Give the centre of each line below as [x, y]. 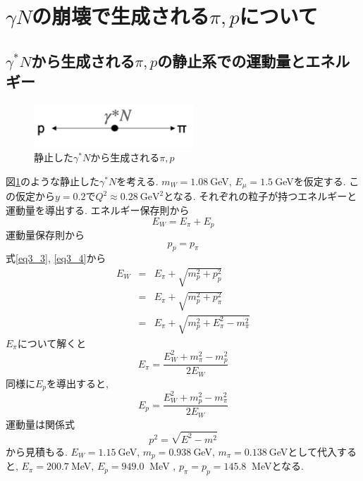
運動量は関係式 [40, 424]
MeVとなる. [278, 466]
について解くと [52, 343]
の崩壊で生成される [121, 16]
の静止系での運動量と [232, 60]
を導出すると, [78, 383]
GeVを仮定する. [310, 181]
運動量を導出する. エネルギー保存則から [98, 210]
